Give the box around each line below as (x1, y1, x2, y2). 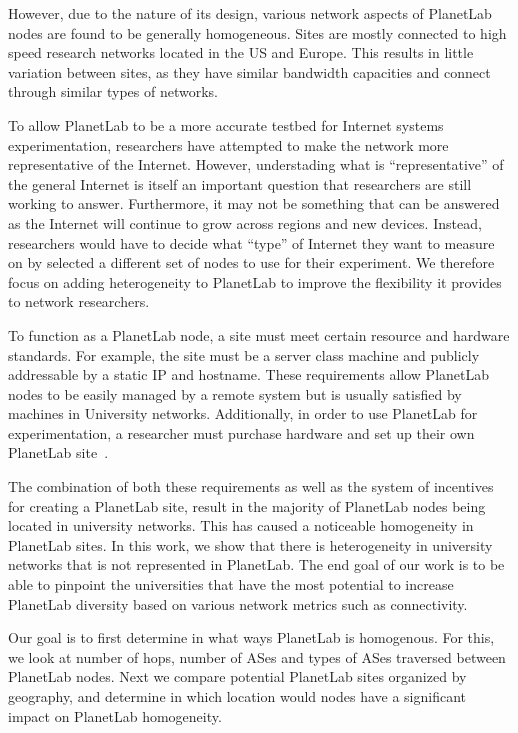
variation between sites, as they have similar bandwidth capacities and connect (8, 61, 491, 82)
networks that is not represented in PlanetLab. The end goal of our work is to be (8, 554, 505, 575)
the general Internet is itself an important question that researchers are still (8, 173, 472, 194)
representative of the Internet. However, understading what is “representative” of (8, 154, 504, 175)
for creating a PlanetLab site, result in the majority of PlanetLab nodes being (8, 495, 486, 516)
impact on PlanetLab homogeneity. (8, 705, 222, 726)
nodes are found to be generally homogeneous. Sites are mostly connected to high (8, 22, 507, 43)
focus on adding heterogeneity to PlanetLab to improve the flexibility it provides (8, 271, 502, 292)
